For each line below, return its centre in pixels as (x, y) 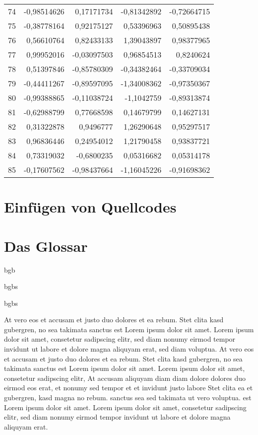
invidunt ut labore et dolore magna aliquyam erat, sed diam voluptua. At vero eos (129, 349)
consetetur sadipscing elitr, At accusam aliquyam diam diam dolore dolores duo (125, 378)
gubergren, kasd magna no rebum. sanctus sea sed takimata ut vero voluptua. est (128, 398)
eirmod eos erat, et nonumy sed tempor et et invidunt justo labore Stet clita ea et (129, 388)
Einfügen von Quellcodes (90, 207)
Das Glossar (46, 246)
